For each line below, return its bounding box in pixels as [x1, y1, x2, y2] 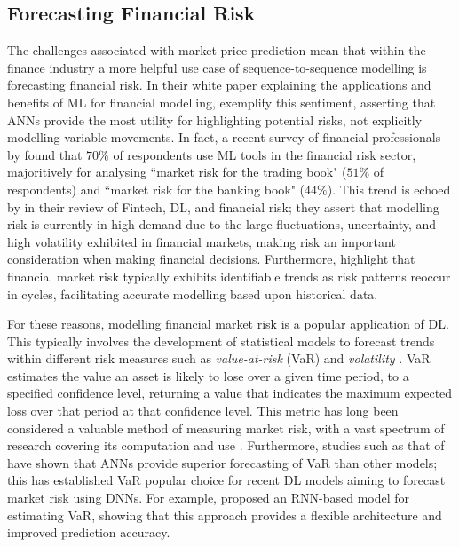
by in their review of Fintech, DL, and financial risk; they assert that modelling [7, 197, 439, 216]
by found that [7, 145, 83, 163]
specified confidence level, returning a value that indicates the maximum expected [7, 384, 453, 402]
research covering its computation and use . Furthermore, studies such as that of [7, 436, 445, 455]
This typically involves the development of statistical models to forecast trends [7, 331, 435, 350]
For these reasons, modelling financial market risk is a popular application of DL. [7, 314, 449, 333]
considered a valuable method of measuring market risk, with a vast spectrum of [7, 418, 445, 437]
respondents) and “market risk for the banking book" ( [7, 179, 305, 198]
